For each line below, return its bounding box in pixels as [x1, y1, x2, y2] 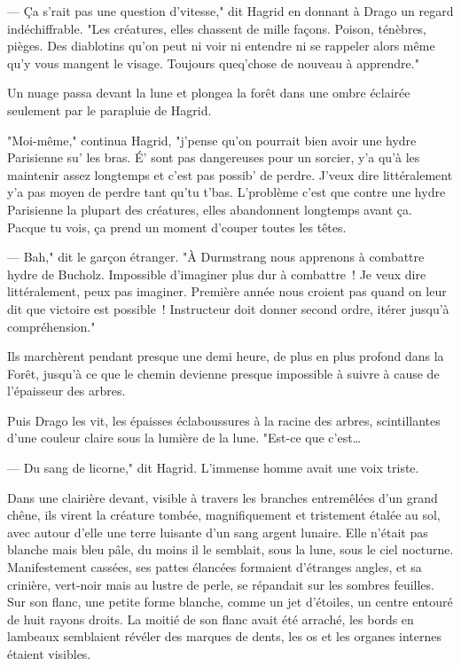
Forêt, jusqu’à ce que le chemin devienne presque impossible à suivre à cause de [7, 364, 440, 382]
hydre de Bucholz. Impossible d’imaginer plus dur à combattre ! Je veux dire [7, 264, 426, 283]
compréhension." [7, 317, 96, 335]
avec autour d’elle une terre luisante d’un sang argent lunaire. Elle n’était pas [7, 522, 428, 541]
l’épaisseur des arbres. [7, 381, 126, 400]
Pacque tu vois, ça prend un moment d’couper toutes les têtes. [7, 217, 347, 236]
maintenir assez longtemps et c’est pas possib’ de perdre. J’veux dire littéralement [7, 165, 453, 184]
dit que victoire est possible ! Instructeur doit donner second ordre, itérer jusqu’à [7, 299, 449, 317]
